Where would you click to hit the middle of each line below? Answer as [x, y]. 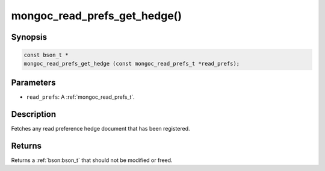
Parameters [33, 82]
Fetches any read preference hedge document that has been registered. [101, 128]
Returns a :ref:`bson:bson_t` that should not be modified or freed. [92, 160]
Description [34, 114]
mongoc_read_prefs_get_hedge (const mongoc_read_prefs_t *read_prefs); [132, 64]
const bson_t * [46, 55]
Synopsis [29, 37]
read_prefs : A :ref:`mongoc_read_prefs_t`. [80, 97]
